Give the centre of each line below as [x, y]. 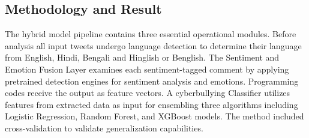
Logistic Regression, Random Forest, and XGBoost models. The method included [154, 116]
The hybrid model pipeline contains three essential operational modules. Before [151, 34]
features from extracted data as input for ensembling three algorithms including [151, 104]
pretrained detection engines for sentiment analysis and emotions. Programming [152, 81]
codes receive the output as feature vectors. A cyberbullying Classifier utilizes [148, 93]
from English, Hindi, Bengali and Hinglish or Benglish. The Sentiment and [142, 57]
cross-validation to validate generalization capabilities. [104, 127]
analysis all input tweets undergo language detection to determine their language [153, 45]
